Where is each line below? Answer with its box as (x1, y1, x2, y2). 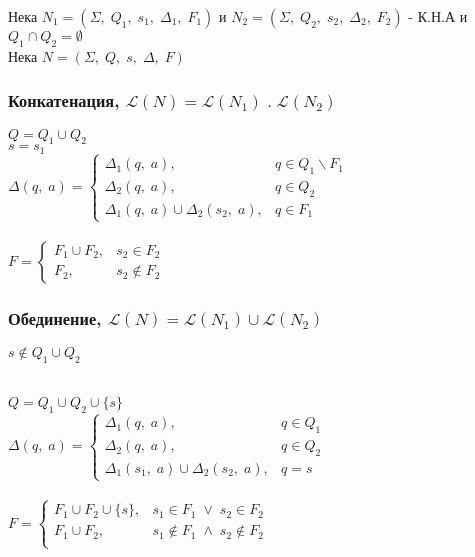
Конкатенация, (8, 88, 120, 113)
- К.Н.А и (408, 6, 468, 26)
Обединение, (8, 305, 102, 330)
